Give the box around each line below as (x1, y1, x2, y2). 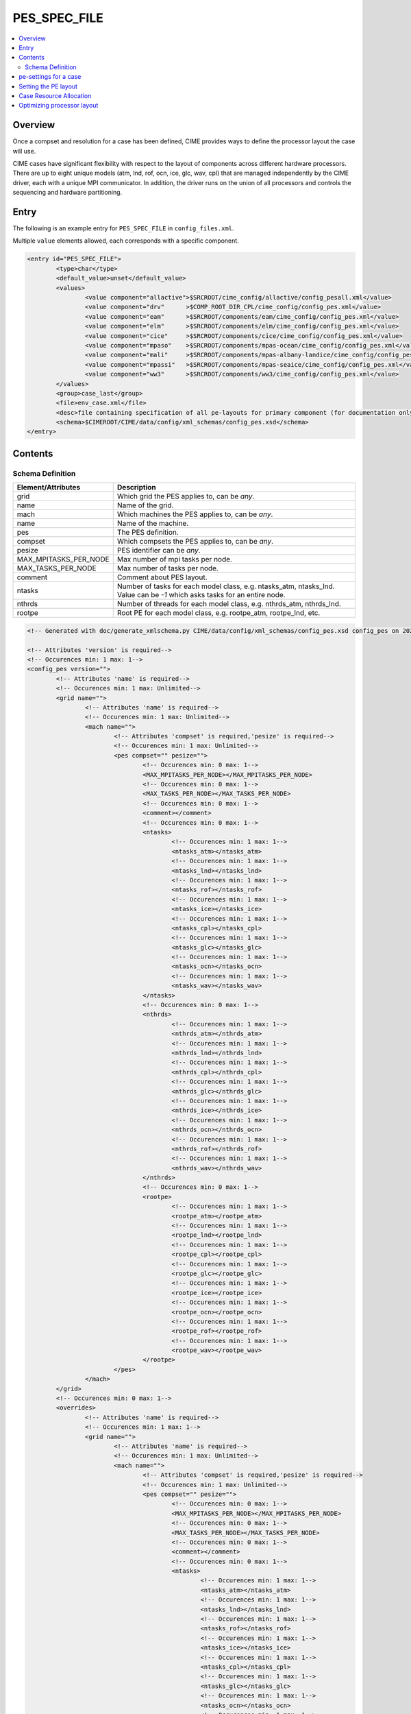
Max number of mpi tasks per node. (116, 555, 233, 564)
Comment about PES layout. (116, 572, 208, 582)
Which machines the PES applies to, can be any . (116, 509, 273, 519)
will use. (12, 147, 36, 155)
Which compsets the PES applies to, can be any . (116, 537, 274, 546)
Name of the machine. (116, 518, 189, 528)
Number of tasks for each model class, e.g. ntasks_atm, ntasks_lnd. (116, 581, 335, 591)
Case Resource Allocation (18, 91, 92, 99)
